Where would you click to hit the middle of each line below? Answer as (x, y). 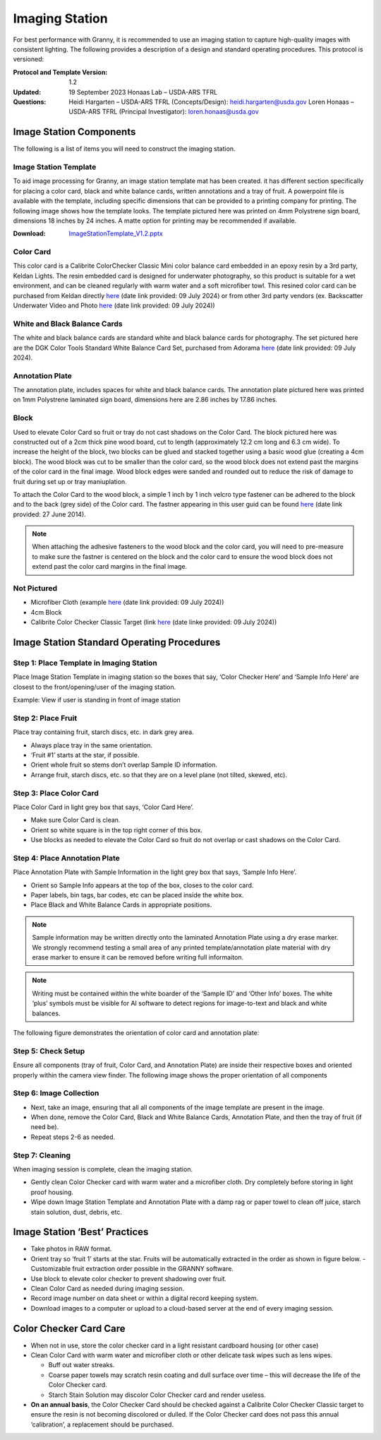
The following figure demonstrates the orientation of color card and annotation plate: (136, 1032)
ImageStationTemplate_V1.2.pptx (116, 234)
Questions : (30, 102)
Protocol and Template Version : (60, 72)
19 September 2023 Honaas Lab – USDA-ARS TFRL (143, 92)
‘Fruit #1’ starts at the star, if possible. (85, 755)
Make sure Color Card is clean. (75, 820)
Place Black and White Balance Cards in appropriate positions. (121, 905)
